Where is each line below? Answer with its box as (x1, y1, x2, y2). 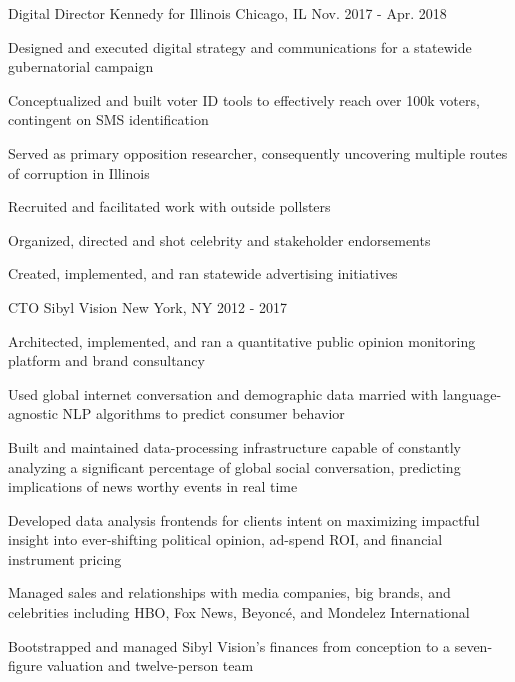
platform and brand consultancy (8, 350, 205, 371)
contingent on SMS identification (8, 109, 209, 130)
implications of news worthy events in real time (8, 476, 298, 497)
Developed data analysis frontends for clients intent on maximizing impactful (8, 509, 480, 530)
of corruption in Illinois (8, 162, 150, 183)
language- (442, 383, 502, 404)
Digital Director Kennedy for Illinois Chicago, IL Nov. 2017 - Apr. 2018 (8, 3, 447, 23)
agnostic (8, 403, 58, 424)
